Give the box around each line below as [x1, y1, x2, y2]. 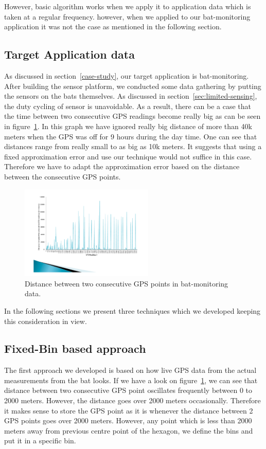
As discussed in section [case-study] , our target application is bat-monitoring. [4, 70, 249, 81]
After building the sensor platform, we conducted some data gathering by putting [4, 80, 261, 91]
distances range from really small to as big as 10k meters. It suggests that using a [4, 141, 262, 152]
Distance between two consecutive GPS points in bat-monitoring [25, 278, 228, 289]
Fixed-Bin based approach [4, 340, 146, 356]
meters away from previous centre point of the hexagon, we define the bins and [4, 425, 253, 436]
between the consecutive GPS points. [4, 171, 121, 182]
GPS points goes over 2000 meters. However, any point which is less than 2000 [4, 415, 252, 426]
